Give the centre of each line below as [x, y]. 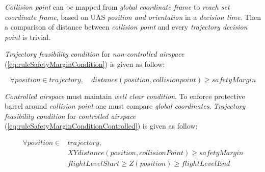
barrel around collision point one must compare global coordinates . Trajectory [125, 106]
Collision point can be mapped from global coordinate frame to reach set [117, 7]
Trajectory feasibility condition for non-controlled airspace [95, 54]
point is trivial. [28, 36]
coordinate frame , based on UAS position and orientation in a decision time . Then [133, 17]
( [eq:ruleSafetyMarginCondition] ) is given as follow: [85, 64]
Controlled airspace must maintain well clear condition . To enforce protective [125, 96]
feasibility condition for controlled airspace [70, 116]
